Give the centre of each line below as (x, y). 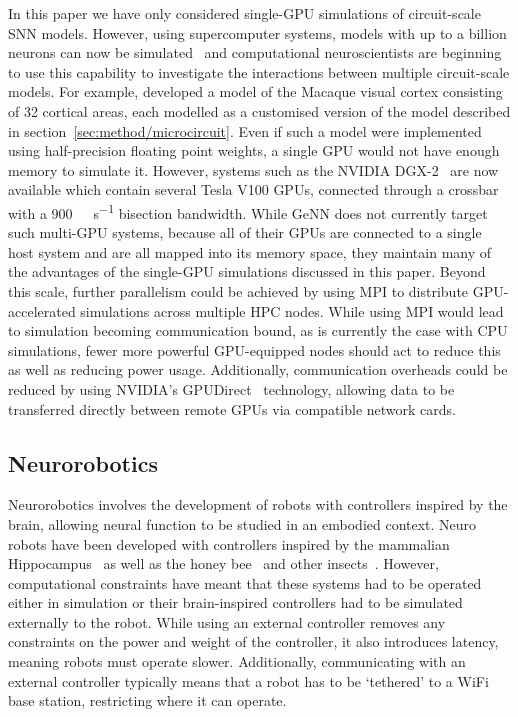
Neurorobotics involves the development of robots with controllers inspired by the (258, 504)
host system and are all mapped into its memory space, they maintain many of (250, 251)
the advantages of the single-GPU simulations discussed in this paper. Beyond (247, 271)
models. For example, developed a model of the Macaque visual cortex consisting (255, 91)
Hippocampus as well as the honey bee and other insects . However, (223, 563)
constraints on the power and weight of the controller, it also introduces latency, (253, 641)
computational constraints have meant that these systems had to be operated (245, 582)
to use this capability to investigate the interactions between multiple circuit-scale (259, 71)
